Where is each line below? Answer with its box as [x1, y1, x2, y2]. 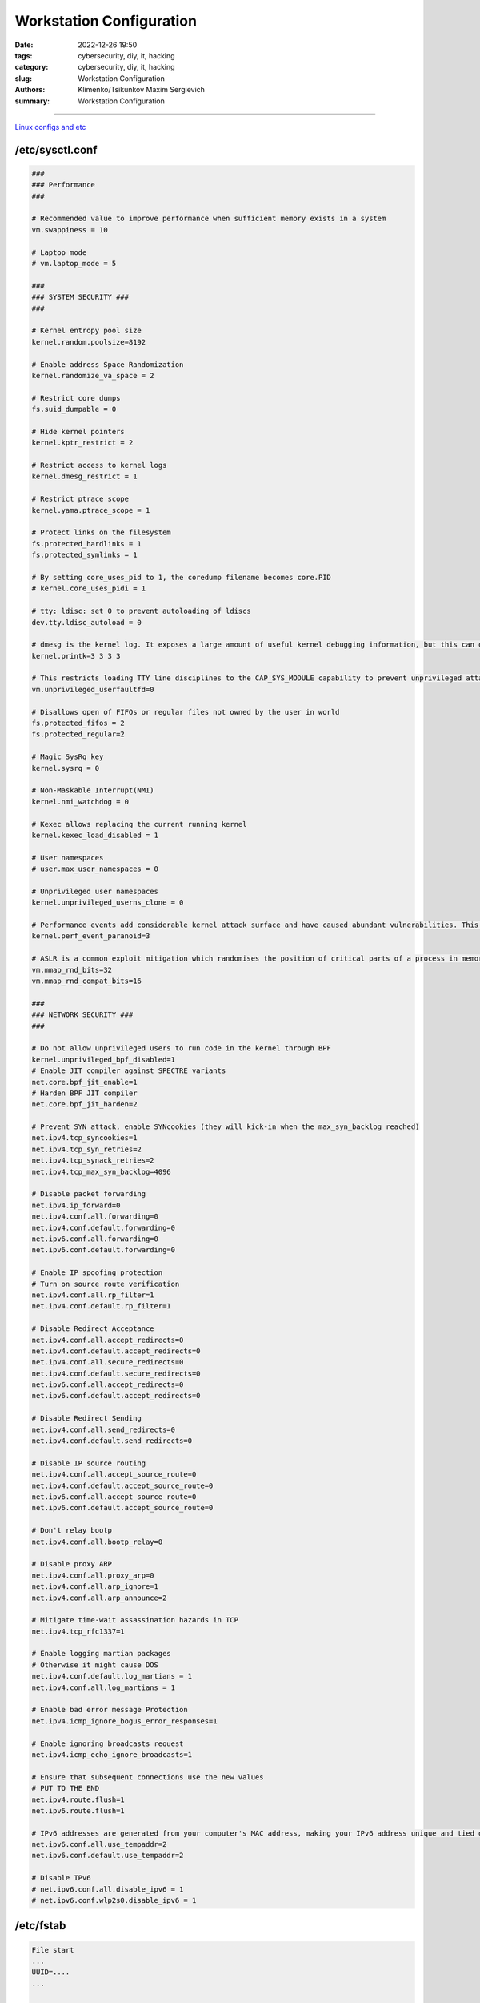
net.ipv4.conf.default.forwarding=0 [31, 1223, 176, 1232]
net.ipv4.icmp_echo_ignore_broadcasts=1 [31, 1750, 192, 1759]
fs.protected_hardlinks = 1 [31, 539, 142, 548]
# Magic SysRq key [31, 752, 104, 761]
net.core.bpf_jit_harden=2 [31, 1100, 138, 1109]
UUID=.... [31, 1968, 70, 1977]
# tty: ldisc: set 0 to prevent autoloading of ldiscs [31, 607, 251, 616]
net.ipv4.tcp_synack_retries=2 [31, 1156, 155, 1165]
